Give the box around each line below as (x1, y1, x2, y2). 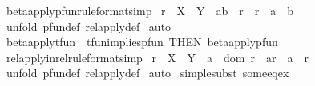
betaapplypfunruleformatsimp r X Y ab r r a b (6, 2, 294, 18)
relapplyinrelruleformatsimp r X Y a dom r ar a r (6, 49, 309, 65)
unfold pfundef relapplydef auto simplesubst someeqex (6, 64, 289, 81)
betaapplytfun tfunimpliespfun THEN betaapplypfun (6, 33, 278, 50)
